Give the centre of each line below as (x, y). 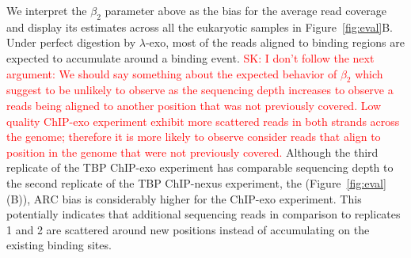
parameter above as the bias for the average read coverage (245, 10)
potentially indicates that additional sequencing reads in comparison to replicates (204, 214)
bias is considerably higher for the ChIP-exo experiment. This (212, 198)
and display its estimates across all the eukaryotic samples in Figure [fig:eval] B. (200, 27)
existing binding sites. (59, 245)
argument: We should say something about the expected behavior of (172, 73)
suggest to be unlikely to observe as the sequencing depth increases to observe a (200, 90)
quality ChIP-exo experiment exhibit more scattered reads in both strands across (203, 121)
